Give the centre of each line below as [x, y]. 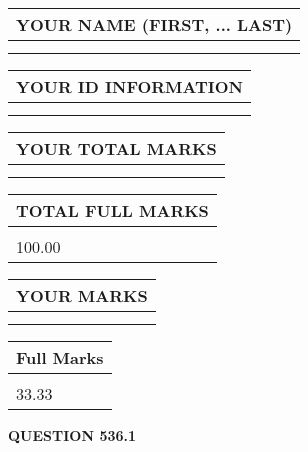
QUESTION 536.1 [72, 435]
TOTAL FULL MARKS [112, 210]
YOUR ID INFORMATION [129, 86]
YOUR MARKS [82, 295]
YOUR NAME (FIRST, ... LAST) [154, 24]
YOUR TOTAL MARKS [116, 148]
